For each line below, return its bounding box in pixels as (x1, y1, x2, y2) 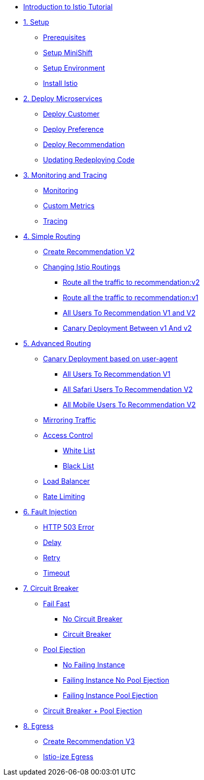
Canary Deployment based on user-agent (43, 354, 178, 363)
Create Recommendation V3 (43, 737, 135, 745)
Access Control (43, 431, 93, 439)
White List (63, 446, 95, 455)
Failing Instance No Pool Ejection (63, 676, 169, 684)
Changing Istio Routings (43, 263, 121, 271)
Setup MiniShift (43, 48, 93, 57)
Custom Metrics (43, 201, 95, 210)
